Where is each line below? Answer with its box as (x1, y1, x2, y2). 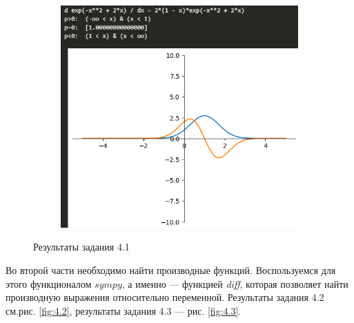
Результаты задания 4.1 (33, 239, 130, 254)
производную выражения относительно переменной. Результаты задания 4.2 (6, 290, 324, 304)
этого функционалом (6, 276, 92, 291)
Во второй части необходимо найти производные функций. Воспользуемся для (6, 262, 336, 277)
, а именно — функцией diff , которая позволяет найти (121, 276, 348, 291)
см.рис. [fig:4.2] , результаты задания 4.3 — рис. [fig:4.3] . (6, 303, 242, 317)
